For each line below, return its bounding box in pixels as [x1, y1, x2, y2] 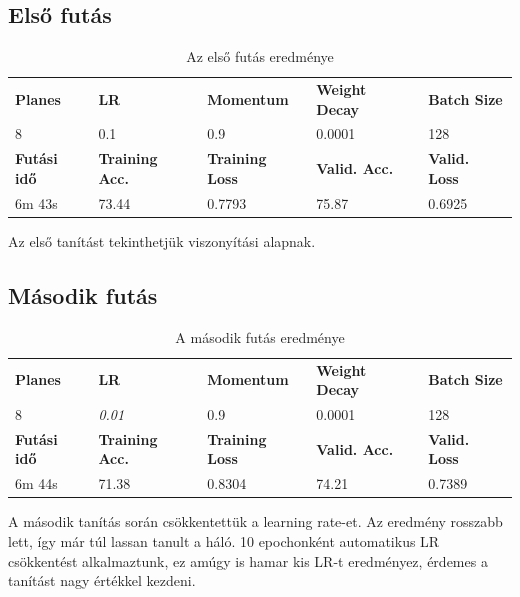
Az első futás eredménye [186, 46, 334, 67]
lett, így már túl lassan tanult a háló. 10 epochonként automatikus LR [8, 530, 440, 551]
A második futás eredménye [175, 326, 345, 347]
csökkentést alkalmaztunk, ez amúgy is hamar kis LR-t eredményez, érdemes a [8, 550, 488, 571]
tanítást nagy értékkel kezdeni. [8, 570, 196, 591]
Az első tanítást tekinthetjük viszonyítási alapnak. [8, 230, 316, 251]
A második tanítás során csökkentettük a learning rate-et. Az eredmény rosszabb [8, 511, 503, 532]
